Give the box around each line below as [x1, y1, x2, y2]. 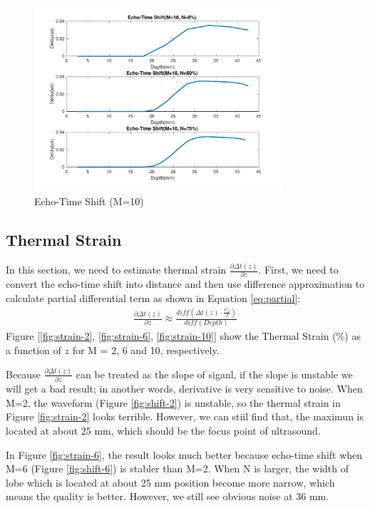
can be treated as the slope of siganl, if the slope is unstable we [76, 366, 353, 381]
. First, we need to [258, 262, 339, 277]
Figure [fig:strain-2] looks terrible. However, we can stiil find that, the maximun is [6, 409, 364, 424]
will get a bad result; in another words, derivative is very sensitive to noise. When [6, 381, 363, 396]
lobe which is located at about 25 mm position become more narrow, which [6, 475, 335, 489]
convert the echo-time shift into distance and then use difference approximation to [6, 276, 365, 291]
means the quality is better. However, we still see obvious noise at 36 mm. [6, 489, 329, 504]
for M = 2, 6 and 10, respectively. [72, 342, 220, 357]
